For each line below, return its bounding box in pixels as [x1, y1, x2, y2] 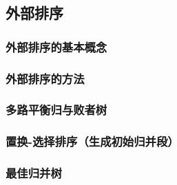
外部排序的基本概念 [6, 38, 107, 55]
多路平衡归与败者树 [6, 101, 107, 118]
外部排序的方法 [6, 69, 85, 87]
